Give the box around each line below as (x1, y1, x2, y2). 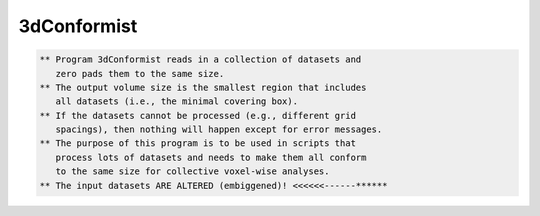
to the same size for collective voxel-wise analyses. (55, 166, 330, 177)
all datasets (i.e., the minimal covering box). (55, 96, 299, 107)
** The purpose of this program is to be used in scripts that (39, 138, 357, 149)
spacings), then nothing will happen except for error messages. (55, 124, 383, 135)
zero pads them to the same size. (55, 68, 225, 79)
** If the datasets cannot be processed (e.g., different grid (39, 110, 357, 121)
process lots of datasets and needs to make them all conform (55, 151, 367, 163)
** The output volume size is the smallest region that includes (39, 81, 367, 93)
